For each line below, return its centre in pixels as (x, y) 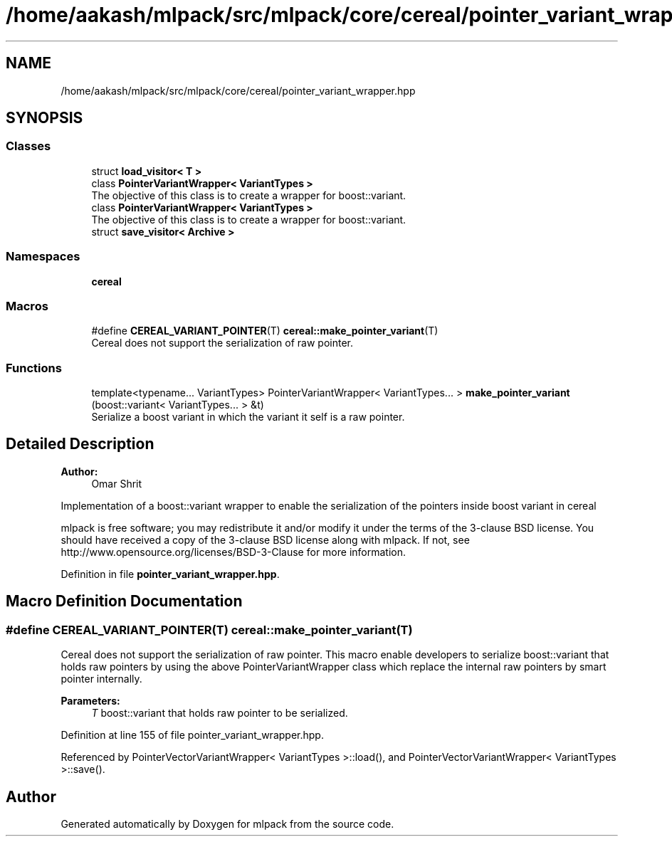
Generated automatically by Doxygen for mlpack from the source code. (227, 823)
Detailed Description (80, 444)
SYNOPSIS (44, 118)
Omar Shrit (117, 483)
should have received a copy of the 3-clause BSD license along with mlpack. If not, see (265, 540)
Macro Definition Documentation (124, 601)
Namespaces (43, 257)
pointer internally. (101, 679)
